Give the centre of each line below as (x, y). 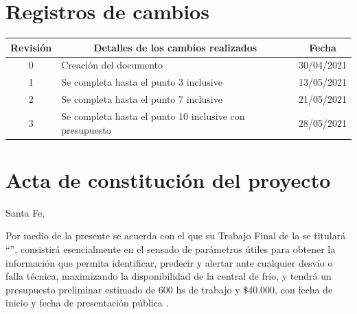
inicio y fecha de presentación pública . (87, 303)
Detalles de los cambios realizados (175, 47)
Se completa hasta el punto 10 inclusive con (153, 116)
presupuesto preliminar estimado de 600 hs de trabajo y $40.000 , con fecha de (169, 289)
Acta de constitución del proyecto (168, 179)
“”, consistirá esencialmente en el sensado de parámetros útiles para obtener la (171, 249)
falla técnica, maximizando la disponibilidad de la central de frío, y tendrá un (169, 276)
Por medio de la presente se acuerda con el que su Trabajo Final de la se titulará (176, 236)
